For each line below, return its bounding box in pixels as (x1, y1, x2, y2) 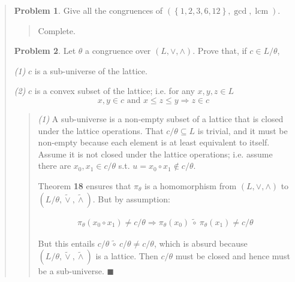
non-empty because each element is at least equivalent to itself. (38, 136, 270, 148)
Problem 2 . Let (14, 44, 76, 57)
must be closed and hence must (175, 250, 290, 262)
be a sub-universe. (38, 265, 104, 277)
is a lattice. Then (95, 250, 158, 262)
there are (38, 159, 71, 172)
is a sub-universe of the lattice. (34, 64, 147, 77)
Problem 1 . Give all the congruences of (14, 4, 163, 16)
